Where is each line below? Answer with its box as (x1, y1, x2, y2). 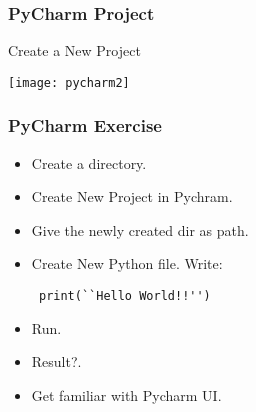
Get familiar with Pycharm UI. (31, 384, 222, 405)
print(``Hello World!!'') (38, 289, 211, 304)
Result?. (31, 351, 82, 372)
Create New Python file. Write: (31, 253, 223, 274)
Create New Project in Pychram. (31, 186, 233, 207)
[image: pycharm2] (8, 75, 130, 90)
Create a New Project (8, 40, 141, 61)
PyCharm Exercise (8, 113, 162, 138)
